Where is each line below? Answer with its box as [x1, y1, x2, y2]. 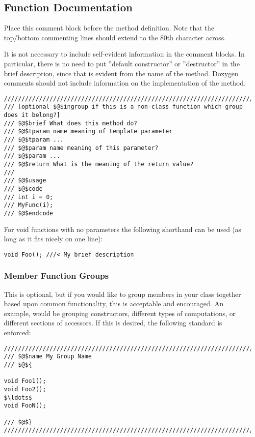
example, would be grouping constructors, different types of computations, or [4, 308, 236, 318]
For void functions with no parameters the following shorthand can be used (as [4, 224, 241, 234]
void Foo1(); [4, 378, 46, 385]
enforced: [4, 327, 31, 338]
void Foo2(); [4, 385, 46, 393]
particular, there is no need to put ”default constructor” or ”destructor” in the [4, 58, 240, 68]
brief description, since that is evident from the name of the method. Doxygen [4, 68, 239, 78]
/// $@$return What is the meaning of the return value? [4, 161, 194, 168]
